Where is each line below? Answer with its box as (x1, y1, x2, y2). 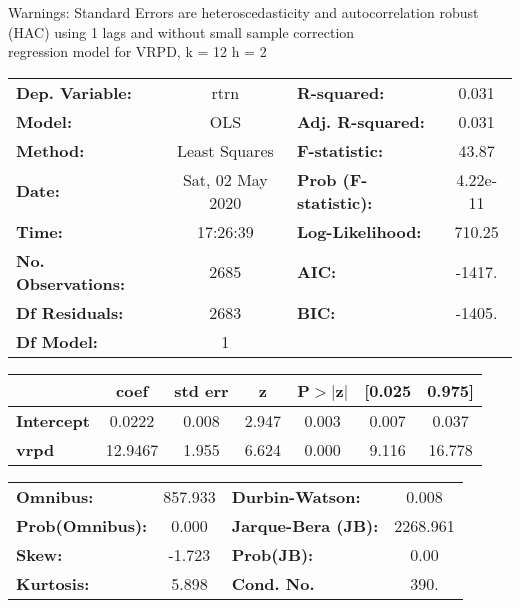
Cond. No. (231, 571, 315, 595)
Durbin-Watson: (231, 484, 361, 508)
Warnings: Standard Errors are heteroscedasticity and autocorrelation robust (8, 2, 479, 22)
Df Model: (16, 329, 98, 353)
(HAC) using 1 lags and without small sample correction (8, 21, 355, 42)
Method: (16, 138, 85, 162)
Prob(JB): (231, 542, 314, 566)
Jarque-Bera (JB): (231, 513, 379, 537)
